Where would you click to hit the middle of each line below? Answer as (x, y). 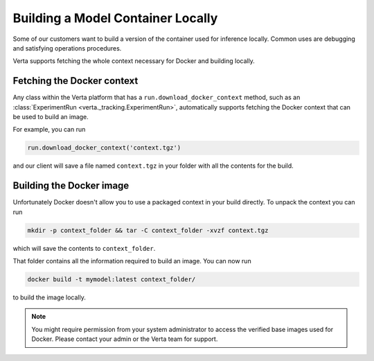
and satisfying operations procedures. (67, 48)
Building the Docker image (71, 186)
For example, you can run (49, 130)
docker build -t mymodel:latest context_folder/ (112, 280)
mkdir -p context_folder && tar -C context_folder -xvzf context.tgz (148, 230)
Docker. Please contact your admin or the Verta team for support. (125, 339)
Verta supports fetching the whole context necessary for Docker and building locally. (134, 61)
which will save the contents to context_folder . (84, 248)
